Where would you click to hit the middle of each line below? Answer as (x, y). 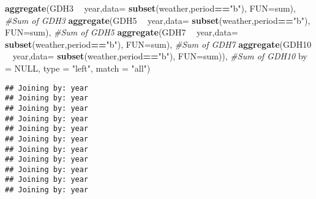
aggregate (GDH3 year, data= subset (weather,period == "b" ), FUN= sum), (150, 8)
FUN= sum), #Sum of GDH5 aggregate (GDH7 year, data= (122, 32)
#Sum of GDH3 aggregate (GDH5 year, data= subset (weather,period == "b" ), (158, 20)
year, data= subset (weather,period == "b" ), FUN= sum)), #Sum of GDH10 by (160, 56)
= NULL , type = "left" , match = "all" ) (78, 68)
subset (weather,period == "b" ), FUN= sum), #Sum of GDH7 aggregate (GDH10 (158, 44)
